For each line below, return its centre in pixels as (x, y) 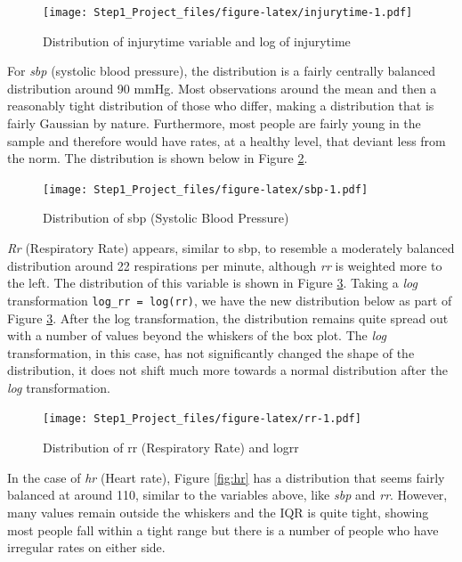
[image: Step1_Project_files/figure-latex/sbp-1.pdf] (206, 189)
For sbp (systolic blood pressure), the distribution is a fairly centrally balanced (222, 71)
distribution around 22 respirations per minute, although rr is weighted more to (225, 265)
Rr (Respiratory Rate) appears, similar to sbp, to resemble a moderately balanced (231, 248)
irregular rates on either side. (86, 547)
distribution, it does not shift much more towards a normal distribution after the (227, 370)
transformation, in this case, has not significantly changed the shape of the (211, 352)
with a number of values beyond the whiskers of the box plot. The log (197, 335)
